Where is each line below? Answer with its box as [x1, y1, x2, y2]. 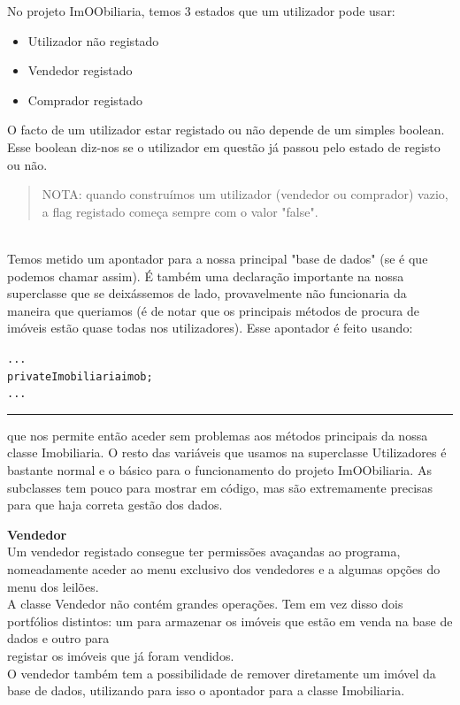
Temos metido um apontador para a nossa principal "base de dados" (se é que [7, 249, 428, 267]
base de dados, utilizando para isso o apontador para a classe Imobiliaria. [7, 681, 405, 700]
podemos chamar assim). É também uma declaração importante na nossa [7, 266, 404, 285]
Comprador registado [27, 90, 143, 109]
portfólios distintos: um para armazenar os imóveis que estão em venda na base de [7, 611, 453, 630]
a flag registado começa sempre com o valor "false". [42, 202, 318, 220]
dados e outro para [7, 629, 110, 648]
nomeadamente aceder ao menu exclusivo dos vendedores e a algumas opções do [7, 560, 441, 579]
